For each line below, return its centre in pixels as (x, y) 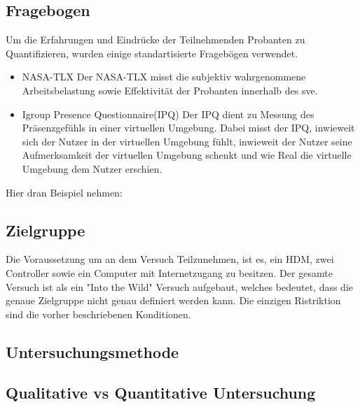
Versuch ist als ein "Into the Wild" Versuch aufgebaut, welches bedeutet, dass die (180, 286)
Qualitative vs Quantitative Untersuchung (161, 393)
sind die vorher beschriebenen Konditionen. (98, 314)
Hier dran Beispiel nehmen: (64, 192)
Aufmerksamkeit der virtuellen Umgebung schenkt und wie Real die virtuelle (187, 155)
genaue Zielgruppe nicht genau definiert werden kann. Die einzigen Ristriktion (173, 300)
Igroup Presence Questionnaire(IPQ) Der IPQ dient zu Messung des (168, 114)
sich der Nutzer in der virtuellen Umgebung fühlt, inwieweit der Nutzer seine (187, 141)
